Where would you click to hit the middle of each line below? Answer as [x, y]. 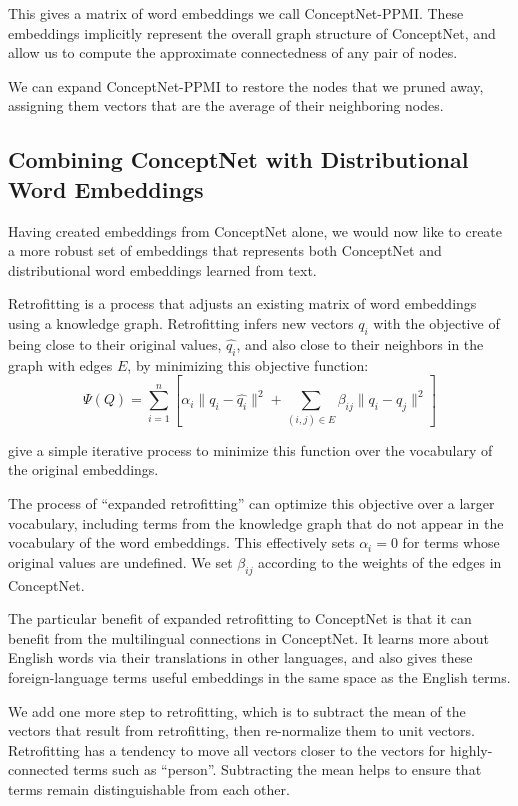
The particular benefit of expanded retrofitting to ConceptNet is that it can [240, 618]
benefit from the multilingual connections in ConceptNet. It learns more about [248, 637]
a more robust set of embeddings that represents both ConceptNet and [225, 250]
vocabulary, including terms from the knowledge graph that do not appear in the [256, 522]
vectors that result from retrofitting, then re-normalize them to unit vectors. [241, 730]
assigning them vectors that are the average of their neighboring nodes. [226, 105]
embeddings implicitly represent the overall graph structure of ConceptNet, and [252, 32]
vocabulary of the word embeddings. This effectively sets [181, 542]
